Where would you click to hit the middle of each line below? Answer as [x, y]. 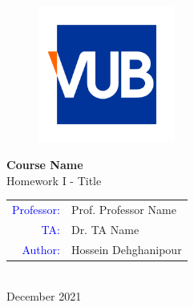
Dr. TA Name [105, 229]
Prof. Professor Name [123, 210]
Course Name [45, 165]
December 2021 [44, 295]
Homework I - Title [54, 180]
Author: [41, 249]
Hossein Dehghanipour [126, 249]
